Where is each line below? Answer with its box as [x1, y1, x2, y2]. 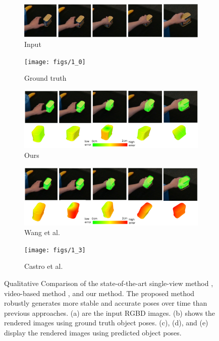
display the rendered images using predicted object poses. [4, 327, 182, 337]
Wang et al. [24, 227, 60, 238]
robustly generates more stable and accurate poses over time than [4, 298, 207, 308]
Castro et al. [24, 261, 63, 271]
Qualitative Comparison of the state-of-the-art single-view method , [4, 278, 213, 288]
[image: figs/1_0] [24, 58, 86, 66]
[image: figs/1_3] [24, 246, 86, 254]
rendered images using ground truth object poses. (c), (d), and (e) [4, 317, 208, 328]
